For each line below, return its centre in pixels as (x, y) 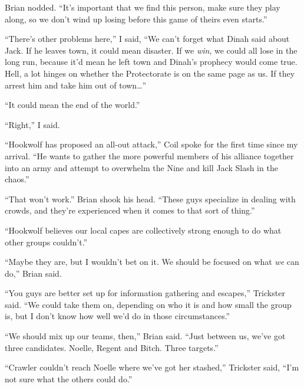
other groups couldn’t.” (46, 242)
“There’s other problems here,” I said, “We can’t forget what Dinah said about (147, 39)
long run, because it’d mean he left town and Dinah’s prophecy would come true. (151, 62)
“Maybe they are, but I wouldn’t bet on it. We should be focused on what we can (152, 262)
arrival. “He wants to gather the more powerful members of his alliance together (149, 155)
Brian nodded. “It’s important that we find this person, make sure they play (143, 7)
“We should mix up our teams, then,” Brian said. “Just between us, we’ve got (145, 336)
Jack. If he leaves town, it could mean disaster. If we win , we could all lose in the (151, 50)
